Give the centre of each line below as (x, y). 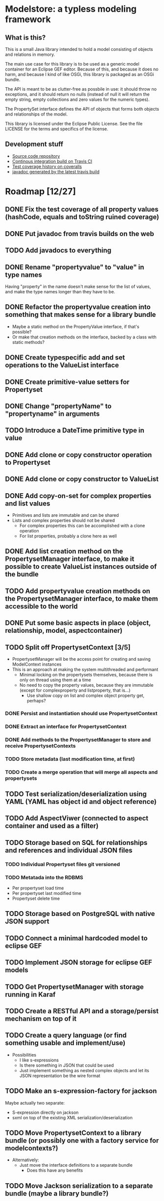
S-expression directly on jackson (45, 1112)
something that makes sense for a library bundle (81, 315)
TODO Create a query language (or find (66, 1035)
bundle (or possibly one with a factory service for (82, 1141)
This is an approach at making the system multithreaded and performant (85, 669)
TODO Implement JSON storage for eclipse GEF (79, 963)
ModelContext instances (37, 664)
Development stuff (34, 144)
